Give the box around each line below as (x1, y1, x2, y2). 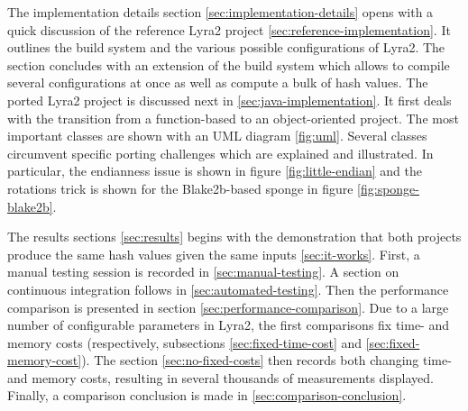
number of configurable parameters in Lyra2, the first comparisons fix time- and (7, 315, 450, 334)
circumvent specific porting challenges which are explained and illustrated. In (7, 143, 434, 162)
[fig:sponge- (357, 178, 419, 197)
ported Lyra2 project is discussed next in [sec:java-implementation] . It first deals (7, 90, 452, 109)
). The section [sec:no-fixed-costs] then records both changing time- (81, 351, 452, 370)
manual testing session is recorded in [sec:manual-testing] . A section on (7, 262, 399, 281)
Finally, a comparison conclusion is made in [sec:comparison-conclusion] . (7, 386, 407, 405)
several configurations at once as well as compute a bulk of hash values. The (7, 73, 428, 92)
